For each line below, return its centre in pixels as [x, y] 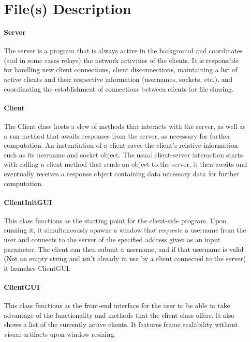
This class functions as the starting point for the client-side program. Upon [115, 220]
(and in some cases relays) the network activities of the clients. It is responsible [121, 60]
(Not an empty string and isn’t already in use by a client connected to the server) [125, 258]
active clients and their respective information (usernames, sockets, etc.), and [118, 79]
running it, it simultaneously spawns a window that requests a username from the [125, 230]
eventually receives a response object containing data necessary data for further [122, 173]
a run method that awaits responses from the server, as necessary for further [117, 135]
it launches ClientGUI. [37, 268]
